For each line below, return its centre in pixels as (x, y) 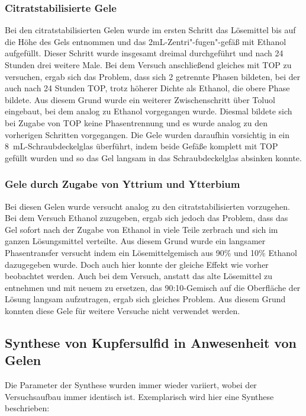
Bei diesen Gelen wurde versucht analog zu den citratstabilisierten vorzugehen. (147, 206)
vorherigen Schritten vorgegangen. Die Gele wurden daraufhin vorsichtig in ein (147, 134)
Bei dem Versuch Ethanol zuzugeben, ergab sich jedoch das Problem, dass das (146, 218)
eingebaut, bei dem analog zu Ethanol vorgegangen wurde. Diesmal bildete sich (149, 111)
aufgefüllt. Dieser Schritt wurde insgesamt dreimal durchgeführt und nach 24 (144, 53)
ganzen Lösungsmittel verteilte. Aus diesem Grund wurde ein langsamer (135, 241)
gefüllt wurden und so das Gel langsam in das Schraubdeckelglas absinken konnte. (153, 157)
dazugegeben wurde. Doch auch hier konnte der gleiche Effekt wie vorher (137, 264)
